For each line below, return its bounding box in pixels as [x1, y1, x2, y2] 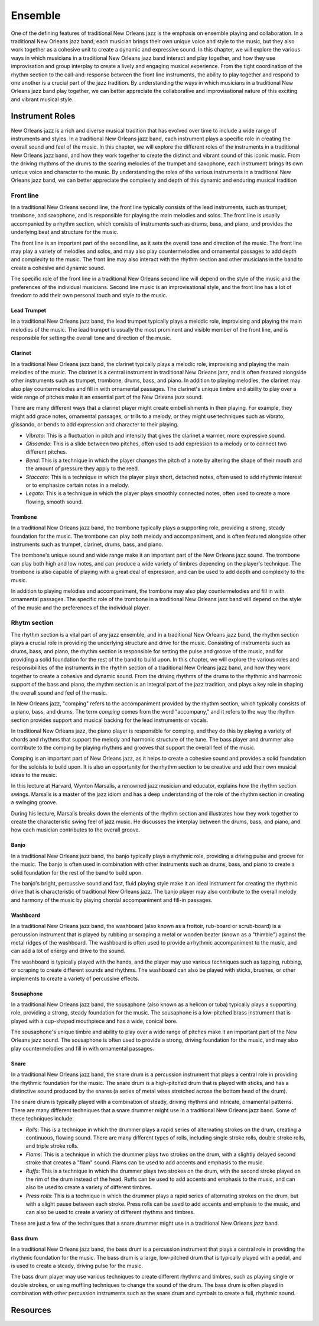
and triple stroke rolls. [25, 1142, 79, 1150]
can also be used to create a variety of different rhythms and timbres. [25, 1209, 195, 1216]
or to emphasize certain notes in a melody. [25, 481, 129, 489]
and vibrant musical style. [11, 95, 74, 103]
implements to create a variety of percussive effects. [11, 975, 139, 982]
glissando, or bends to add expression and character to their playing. [11, 421, 179, 428]
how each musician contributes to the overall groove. [11, 826, 141, 833]
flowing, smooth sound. [25, 498, 83, 505]
